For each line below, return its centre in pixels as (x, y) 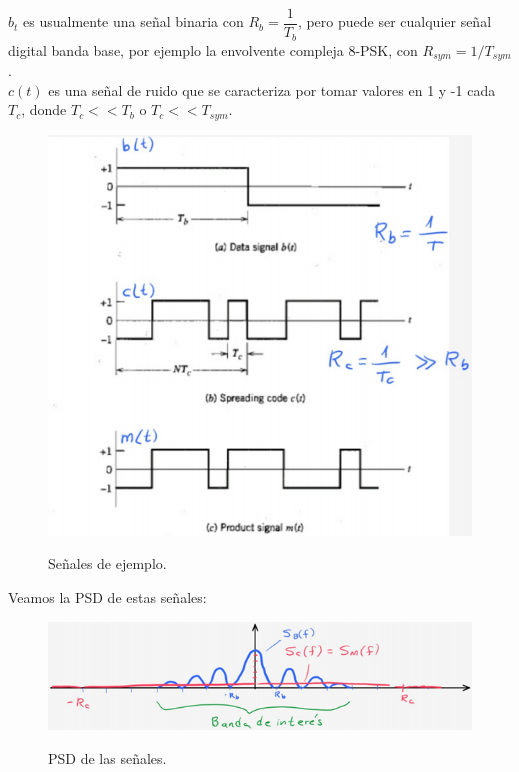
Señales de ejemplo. (107, 563)
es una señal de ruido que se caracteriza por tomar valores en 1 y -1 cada (272, 89)
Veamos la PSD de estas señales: (107, 596)
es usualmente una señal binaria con (133, 21)
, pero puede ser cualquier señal (394, 21)
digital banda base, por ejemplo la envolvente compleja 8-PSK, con (213, 49)
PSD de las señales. (107, 757)
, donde (44, 109)
